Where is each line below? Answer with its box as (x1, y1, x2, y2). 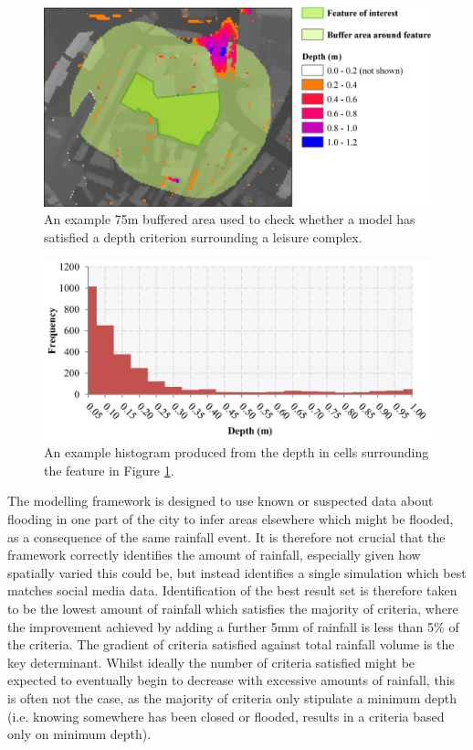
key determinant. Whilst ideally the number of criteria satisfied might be (7, 652, 415, 671)
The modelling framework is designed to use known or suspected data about (7, 491, 434, 510)
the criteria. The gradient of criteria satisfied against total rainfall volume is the (7, 635, 455, 654)
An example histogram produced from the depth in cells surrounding (44, 443, 429, 462)
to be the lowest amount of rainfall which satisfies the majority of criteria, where (7, 599, 458, 618)
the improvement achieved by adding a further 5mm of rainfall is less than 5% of (7, 616, 459, 636)
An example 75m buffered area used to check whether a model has (44, 209, 415, 229)
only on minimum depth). (7, 724, 152, 744)
